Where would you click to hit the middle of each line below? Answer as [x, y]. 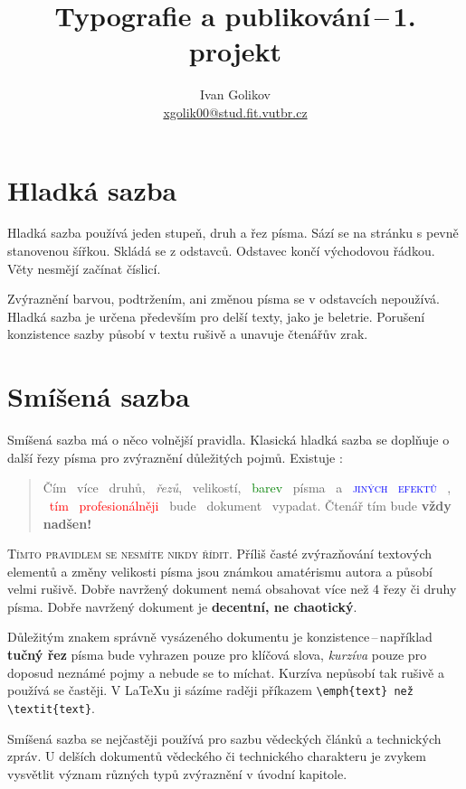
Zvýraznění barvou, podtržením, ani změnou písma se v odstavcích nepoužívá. [223, 299]
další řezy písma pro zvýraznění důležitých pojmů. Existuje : [175, 457]
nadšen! [67, 523]
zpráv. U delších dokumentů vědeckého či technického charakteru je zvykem [217, 756]
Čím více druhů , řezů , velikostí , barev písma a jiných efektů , [247, 488]
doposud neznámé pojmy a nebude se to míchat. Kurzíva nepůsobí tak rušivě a [226, 672]
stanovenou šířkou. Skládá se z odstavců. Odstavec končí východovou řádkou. [221, 251]
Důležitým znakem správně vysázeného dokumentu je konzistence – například [220, 637]
